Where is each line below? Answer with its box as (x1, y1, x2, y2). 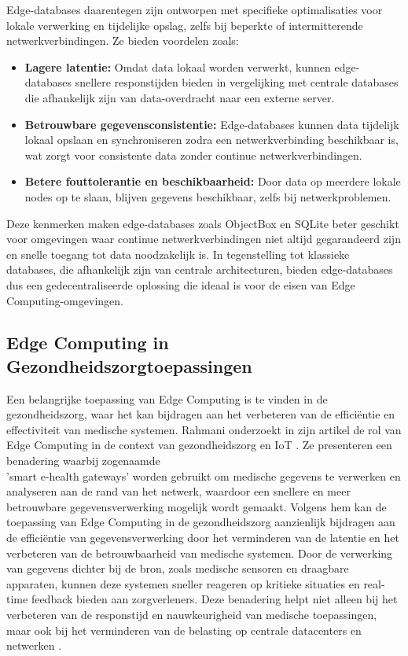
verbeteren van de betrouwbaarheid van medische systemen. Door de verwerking (6, 544, 393, 561)
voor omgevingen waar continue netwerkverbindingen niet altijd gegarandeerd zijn (6, 230, 401, 247)
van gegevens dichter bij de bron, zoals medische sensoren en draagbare (6, 560, 349, 577)
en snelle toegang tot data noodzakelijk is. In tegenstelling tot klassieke (6, 245, 350, 262)
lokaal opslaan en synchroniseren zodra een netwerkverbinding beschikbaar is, (24, 131, 399, 148)
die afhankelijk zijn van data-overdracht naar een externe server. (24, 89, 335, 105)
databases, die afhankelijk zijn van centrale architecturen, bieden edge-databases (6, 261, 393, 278)
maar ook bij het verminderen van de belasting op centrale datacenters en (6, 621, 362, 638)
